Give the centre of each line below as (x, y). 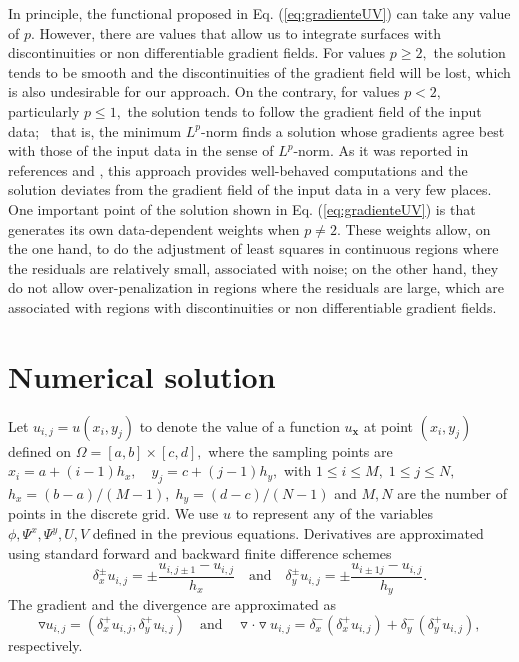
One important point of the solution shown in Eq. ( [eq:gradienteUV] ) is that (242, 208)
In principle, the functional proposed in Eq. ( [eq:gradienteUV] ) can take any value (259, 13)
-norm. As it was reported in (381, 150)
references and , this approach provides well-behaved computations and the (238, 169)
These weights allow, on (418, 228)
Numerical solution (142, 375)
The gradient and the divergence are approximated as (172, 604)
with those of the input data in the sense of (141, 150)
